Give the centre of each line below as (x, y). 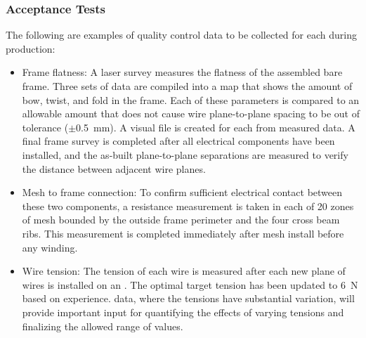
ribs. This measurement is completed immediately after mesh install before (183, 233)
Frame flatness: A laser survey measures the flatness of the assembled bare (182, 72)
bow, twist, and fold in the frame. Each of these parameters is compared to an (191, 99)
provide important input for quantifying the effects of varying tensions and (183, 312)
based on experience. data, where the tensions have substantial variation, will (188, 298)
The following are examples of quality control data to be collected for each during (181, 35)
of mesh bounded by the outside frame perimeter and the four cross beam (181, 220)
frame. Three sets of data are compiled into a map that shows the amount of (187, 86)
